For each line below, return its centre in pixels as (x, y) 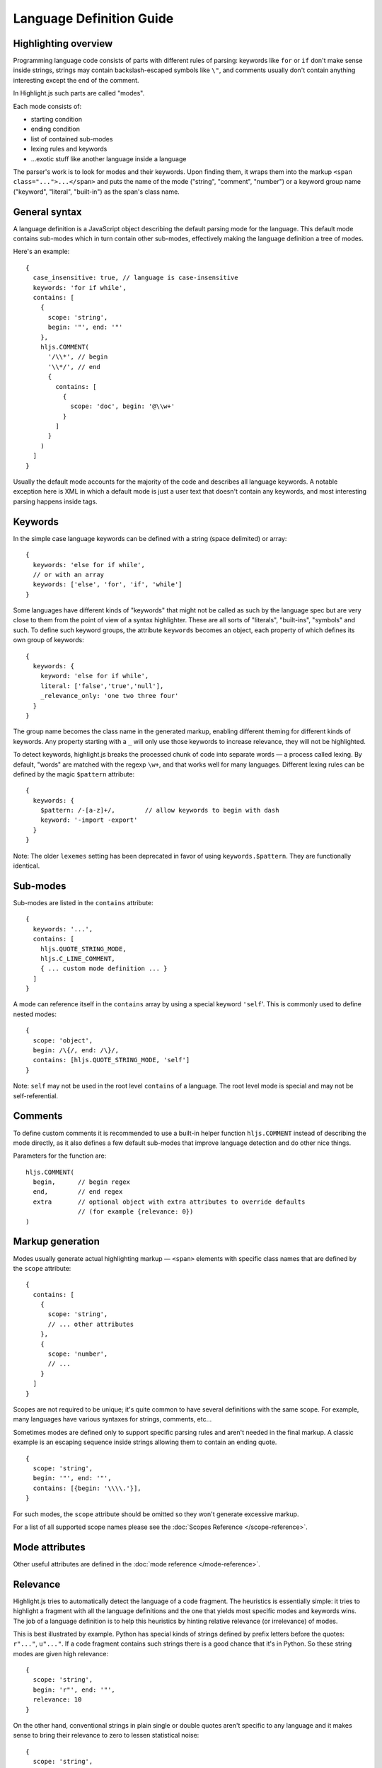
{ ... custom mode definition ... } (104, 969)
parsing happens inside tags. (56, 501)
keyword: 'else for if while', (94, 676)
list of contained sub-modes (72, 139)
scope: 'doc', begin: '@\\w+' (123, 406)
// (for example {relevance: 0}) (136, 1212)
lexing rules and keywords (69, 149)
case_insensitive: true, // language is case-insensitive (135, 278)
